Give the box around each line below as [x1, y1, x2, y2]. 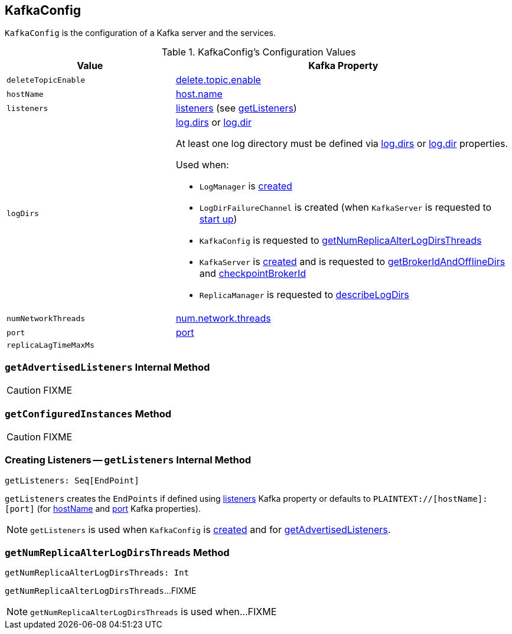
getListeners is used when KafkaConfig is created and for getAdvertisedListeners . [30, 523, 391, 535]
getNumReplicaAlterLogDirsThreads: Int [5, 568, 189, 578]
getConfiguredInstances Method [5, 407, 172, 420]
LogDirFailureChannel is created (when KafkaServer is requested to [199, 201, 492, 214]
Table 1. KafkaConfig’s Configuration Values [161, 46, 356, 58]
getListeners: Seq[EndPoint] [5, 475, 139, 485]
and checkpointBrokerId [199, 267, 306, 280]
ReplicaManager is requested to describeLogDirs [199, 289, 409, 301]
